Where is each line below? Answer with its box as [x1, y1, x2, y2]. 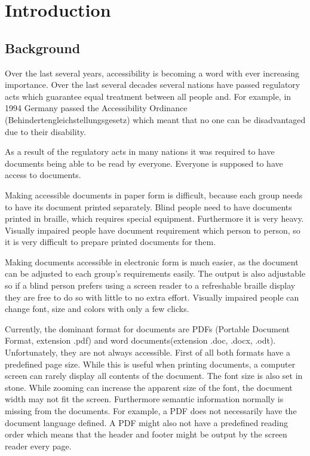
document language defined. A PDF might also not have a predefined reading [5, 416, 288, 429]
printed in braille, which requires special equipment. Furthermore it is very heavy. [5, 212, 304, 225]
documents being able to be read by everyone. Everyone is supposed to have [5, 157, 283, 169]
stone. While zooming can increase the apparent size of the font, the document [5, 381, 293, 393]
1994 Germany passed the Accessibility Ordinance [5, 102, 188, 114]
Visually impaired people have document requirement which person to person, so [5, 224, 300, 236]
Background [5, 38, 81, 57]
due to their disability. [5, 125, 86, 137]
